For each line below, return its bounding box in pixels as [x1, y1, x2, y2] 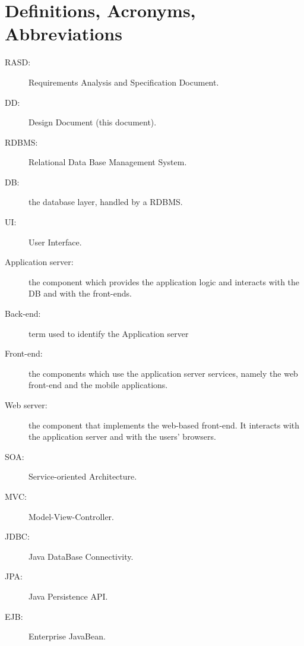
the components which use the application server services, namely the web [28, 367, 298, 379]
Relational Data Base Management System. [28, 156, 187, 168]
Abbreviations [5, 21, 122, 46]
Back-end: [5, 307, 41, 320]
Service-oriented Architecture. [28, 470, 137, 483]
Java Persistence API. [28, 590, 108, 602]
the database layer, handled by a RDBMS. [28, 196, 183, 208]
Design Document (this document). [28, 116, 157, 128]
